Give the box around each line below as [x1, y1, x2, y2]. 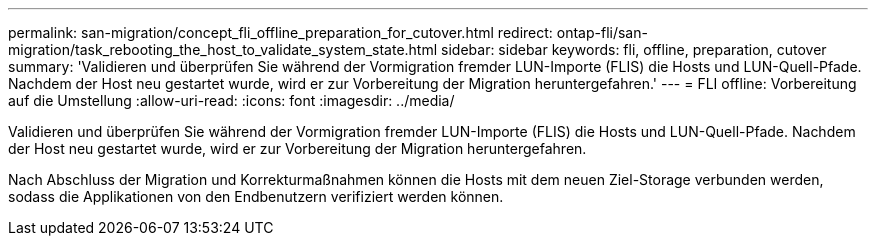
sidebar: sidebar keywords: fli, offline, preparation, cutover [441, 41, 827, 58]
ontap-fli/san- [556, 24, 648, 41]
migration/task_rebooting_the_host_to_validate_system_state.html [8, 41, 438, 58]
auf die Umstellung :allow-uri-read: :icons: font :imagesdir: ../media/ [8, 92, 455, 109]
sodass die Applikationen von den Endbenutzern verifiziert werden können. [8, 188, 504, 205]
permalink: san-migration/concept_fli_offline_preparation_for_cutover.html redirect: [8, 24, 553, 41]
